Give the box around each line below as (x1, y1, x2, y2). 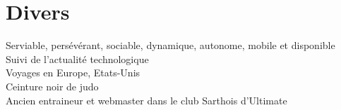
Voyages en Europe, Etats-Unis (6, 65, 140, 80)
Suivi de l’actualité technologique (6, 51, 149, 66)
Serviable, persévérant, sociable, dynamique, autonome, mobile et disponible (6, 38, 335, 53)
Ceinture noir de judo (6, 78, 99, 93)
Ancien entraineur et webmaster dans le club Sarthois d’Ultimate (6, 92, 287, 107)
